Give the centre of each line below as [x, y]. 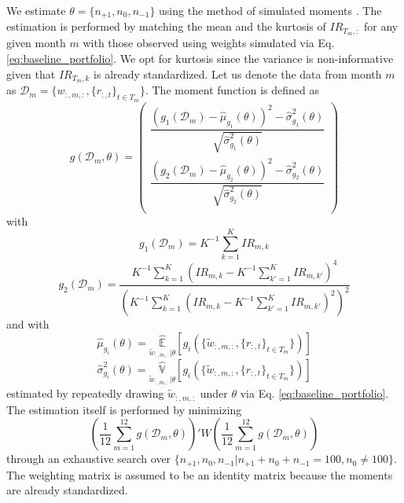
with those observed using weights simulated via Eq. [209, 43]
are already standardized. [67, 490]
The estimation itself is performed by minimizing [124, 409]
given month [36, 43]
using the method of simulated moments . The [270, 10]
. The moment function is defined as [232, 90]
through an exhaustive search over [89, 459]
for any [381, 26]
